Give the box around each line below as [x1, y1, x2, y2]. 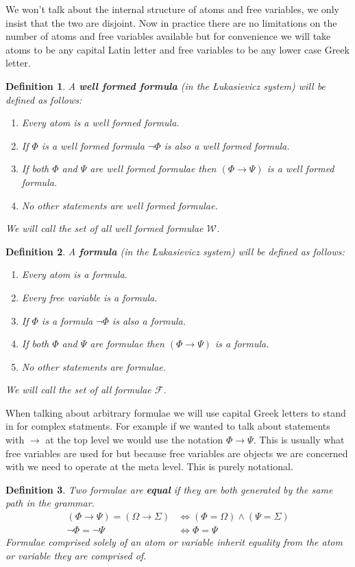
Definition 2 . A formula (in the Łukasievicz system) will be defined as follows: [5, 244, 345, 258]
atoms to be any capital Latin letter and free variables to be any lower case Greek [5, 42, 350, 56]
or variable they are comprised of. [5, 548, 147, 562]
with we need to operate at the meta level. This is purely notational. [5, 459, 293, 474]
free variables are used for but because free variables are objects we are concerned [5, 445, 348, 460]
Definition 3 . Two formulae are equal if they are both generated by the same [5, 482, 333, 496]
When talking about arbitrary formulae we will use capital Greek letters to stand [5, 405, 346, 419]
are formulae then [90, 336, 164, 351]
